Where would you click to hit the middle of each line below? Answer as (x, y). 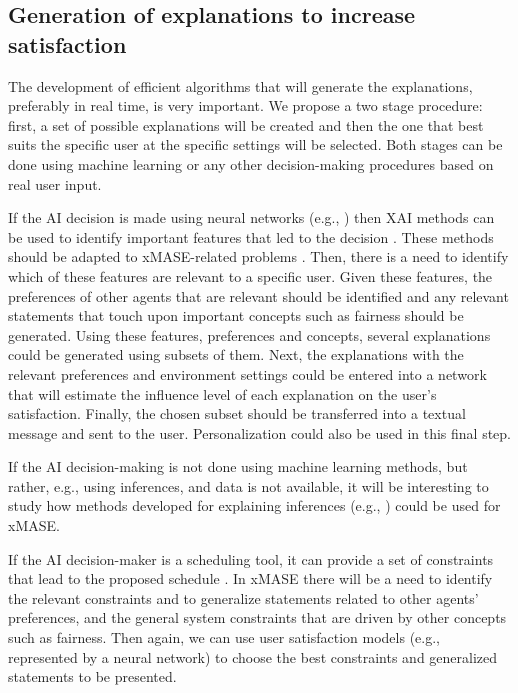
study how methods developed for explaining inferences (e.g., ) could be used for (254, 505)
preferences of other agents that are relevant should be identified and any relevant (258, 295)
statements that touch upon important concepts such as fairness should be (236, 315)
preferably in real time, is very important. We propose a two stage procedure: (245, 105)
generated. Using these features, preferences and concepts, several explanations (249, 334)
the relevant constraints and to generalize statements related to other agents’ (243, 597)
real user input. (55, 183)
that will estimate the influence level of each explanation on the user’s (222, 393)
